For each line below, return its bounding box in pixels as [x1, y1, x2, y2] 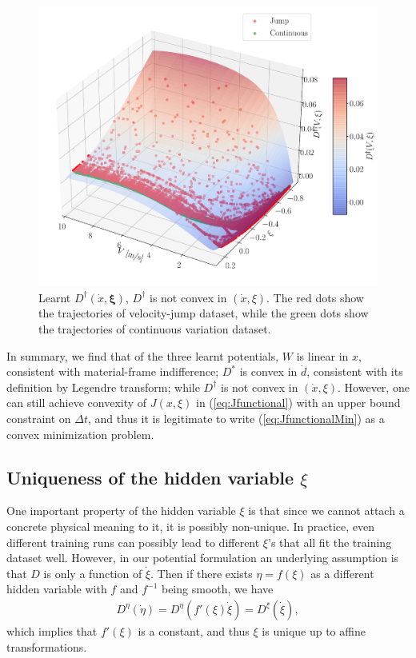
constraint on [6, 409, 71, 426]
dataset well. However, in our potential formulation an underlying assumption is [6, 549, 399, 566]
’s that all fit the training [268, 533, 392, 550]
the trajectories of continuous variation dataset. [38, 321, 271, 337]
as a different [310, 564, 374, 581]
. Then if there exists [150, 564, 253, 581]
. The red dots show [266, 289, 364, 305]
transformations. [6, 638, 87, 655]
